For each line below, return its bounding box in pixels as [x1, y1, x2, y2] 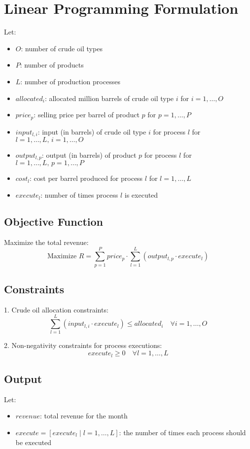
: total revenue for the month [39, 411, 128, 421]
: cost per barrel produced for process [30, 173, 143, 183]
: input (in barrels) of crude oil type [37, 126, 146, 137]
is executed [124, 190, 158, 200]
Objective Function [4, 214, 104, 229]
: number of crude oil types [21, 43, 103, 53]
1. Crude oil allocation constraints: [4, 304, 108, 314]
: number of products [20, 60, 84, 70]
